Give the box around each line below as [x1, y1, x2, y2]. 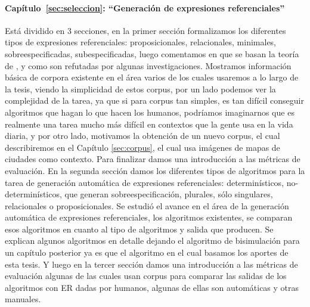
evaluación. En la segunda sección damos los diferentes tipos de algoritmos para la [5, 164, 305, 176]
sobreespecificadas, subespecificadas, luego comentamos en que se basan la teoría [5, 47, 299, 60]
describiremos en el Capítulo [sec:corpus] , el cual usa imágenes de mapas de [5, 141, 280, 153]
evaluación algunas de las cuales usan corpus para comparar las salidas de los [5, 269, 287, 282]
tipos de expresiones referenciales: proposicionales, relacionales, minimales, [5, 36, 277, 48]
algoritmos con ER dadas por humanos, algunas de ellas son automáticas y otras [5, 281, 299, 293]
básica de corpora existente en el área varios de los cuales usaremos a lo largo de [5, 71, 299, 83]
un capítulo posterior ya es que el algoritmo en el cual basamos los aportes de [5, 246, 289, 259]
